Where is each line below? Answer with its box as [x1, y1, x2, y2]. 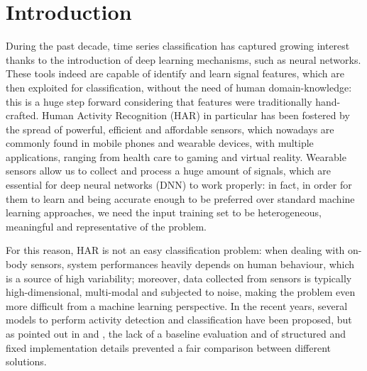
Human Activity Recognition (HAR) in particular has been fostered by [41, 108, 350, 123]
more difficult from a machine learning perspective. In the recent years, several [6, 298, 348, 313]
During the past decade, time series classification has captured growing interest [6, 38, 350, 53]
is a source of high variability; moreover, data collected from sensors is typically [6, 270, 352, 285]
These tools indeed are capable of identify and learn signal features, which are [6, 66, 344, 81]
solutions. [6, 354, 47, 369]
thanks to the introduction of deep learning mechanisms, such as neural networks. [6, 52, 361, 67]
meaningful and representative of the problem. [6, 218, 207, 233]
